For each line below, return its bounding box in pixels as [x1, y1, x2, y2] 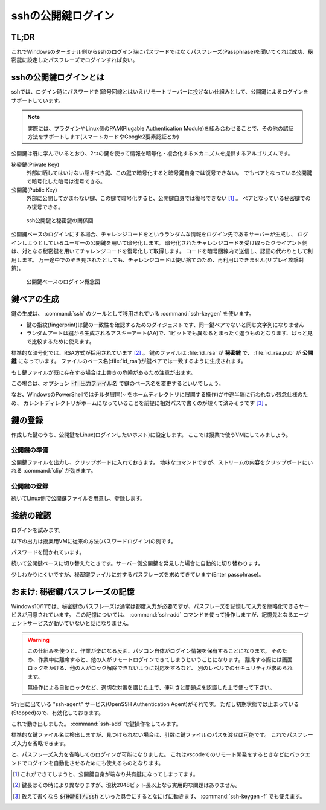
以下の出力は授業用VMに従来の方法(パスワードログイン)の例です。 [11, 537, 177, 545]
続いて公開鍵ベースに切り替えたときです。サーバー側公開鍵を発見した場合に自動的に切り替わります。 [11, 560, 264, 567]
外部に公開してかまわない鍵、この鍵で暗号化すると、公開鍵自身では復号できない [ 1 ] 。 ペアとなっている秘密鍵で [26, 195, 306, 202]
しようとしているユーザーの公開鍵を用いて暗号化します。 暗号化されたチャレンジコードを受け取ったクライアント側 [21, 239, 308, 246]
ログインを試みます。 [11, 526, 64, 534]
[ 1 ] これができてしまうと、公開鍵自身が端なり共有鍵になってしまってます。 [13, 771, 199, 778]
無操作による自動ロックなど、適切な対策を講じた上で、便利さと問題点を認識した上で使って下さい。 [27, 684, 275, 691]
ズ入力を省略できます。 [11, 739, 69, 747]
